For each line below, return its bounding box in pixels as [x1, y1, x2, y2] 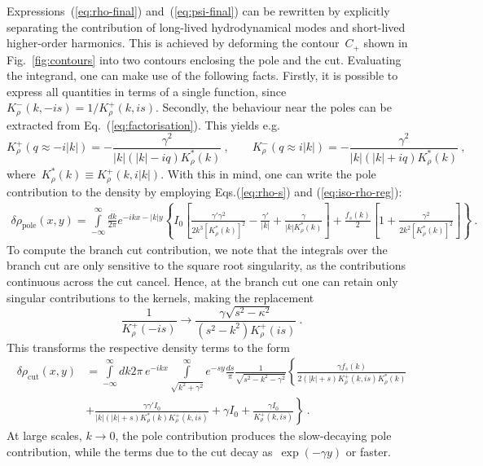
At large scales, [7, 427, 82, 444]
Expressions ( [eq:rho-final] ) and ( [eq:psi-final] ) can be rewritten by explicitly [7, 2, 390, 19]
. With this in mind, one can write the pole [160, 165, 376, 182]
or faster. [345, 442, 391, 459]
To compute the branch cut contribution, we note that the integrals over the [7, 240, 388, 257]
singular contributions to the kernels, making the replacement [7, 288, 314, 306]
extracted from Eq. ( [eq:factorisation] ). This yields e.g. [7, 116, 280, 133]
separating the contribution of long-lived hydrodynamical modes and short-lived [7, 18, 406, 35]
